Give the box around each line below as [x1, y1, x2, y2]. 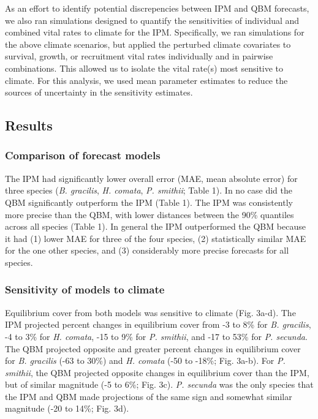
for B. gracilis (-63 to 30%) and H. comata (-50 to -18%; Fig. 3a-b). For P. [5, 354, 286, 367]
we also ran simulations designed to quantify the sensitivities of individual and [5, 13, 300, 26]
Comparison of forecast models [5, 148, 161, 163]
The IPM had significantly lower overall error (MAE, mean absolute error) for [5, 172, 298, 184]
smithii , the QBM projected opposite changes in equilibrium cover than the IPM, [5, 366, 309, 379]
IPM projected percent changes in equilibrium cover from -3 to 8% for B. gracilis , [5, 318, 311, 331]
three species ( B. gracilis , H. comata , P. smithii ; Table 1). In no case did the [5, 184, 292, 197]
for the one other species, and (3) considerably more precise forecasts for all [5, 244, 289, 257]
